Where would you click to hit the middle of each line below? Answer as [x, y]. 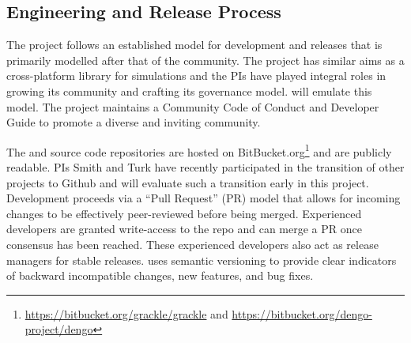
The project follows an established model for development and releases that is [194, 45]
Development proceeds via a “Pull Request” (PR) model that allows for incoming [204, 198]
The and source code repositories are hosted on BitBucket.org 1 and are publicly [199, 150]
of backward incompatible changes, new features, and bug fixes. [160, 275]
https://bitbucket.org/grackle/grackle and [126, 313]
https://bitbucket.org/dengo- [302, 313]
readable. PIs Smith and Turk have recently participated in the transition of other [205, 167]
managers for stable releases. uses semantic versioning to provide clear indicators [202, 260]
